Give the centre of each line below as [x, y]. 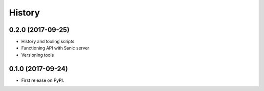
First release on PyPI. [43, 80]
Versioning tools [38, 55]
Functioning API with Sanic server [55, 48]
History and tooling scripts [48, 42]
